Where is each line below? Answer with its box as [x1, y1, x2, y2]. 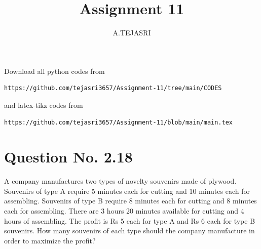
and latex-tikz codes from [4, 99, 83, 110]
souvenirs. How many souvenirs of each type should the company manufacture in [4, 225, 255, 236]
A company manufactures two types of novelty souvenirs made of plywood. [4, 176, 237, 186]
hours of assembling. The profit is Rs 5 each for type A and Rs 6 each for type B [4, 215, 255, 226]
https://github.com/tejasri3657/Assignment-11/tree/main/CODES [4, 85, 222, 92]
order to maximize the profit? [4, 235, 96, 245]
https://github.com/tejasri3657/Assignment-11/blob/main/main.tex [4, 118, 233, 126]
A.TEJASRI [113, 27, 151, 38]
